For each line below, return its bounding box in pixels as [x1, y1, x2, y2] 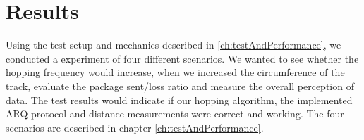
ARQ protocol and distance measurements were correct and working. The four [6, 106, 344, 121]
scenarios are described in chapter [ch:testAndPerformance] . [6, 120, 264, 134]
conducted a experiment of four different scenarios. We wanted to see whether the [6, 51, 359, 65]
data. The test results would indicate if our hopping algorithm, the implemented [6, 92, 353, 107]
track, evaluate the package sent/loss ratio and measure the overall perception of [6, 78, 354, 93]
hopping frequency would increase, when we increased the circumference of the [6, 65, 345, 79]
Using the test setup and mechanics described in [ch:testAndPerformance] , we [6, 37, 341, 52]
